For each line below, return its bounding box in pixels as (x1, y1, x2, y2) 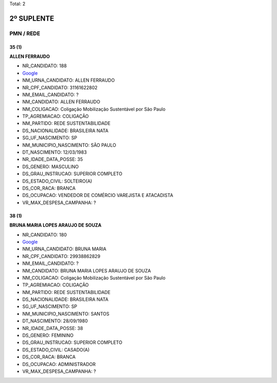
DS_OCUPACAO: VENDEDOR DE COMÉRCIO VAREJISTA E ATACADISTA (22, 192, 173, 198)
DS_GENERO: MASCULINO (22, 163, 79, 170)
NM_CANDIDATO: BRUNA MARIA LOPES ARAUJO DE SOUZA (22, 267, 151, 273)
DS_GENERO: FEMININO (22, 332, 74, 339)
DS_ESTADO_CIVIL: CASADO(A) (22, 346, 90, 353)
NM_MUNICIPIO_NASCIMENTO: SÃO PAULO (22, 142, 116, 148)
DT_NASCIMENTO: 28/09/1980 (22, 318, 88, 324)
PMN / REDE (9, 30, 41, 37)
